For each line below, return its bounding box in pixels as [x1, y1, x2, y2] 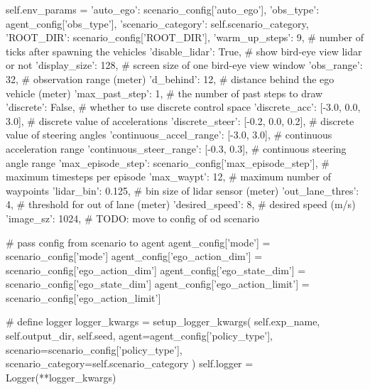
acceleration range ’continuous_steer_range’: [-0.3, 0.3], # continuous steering [6, 141, 347, 156]
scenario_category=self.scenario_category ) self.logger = [6, 356, 254, 371]
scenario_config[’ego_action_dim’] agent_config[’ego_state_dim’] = [6, 262, 306, 277]
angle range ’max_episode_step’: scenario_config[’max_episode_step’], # [6, 155, 330, 170]
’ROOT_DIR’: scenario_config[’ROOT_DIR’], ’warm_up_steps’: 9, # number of [6, 30, 364, 45]
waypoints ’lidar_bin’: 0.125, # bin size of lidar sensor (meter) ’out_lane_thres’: [6, 183, 359, 197]
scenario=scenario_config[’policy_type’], [6, 342, 183, 357]
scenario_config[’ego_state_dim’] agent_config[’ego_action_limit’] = [6, 276, 310, 291]
